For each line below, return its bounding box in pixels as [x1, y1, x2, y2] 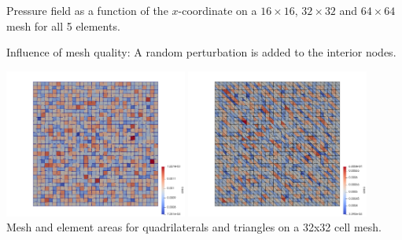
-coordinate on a [178, 2, 257, 18]
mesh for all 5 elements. [6, 17, 120, 34]
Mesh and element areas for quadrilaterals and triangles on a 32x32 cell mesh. [6, 219, 382, 235]
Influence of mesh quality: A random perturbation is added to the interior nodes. [6, 44, 396, 60]
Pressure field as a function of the [6, 2, 168, 18]
